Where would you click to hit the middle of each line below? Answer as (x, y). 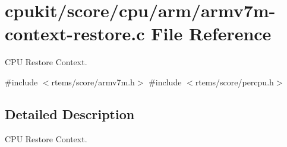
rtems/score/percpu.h (234, 82)
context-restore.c (75, 33)
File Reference (211, 33)
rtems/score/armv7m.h (93, 82)
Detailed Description (70, 114)
